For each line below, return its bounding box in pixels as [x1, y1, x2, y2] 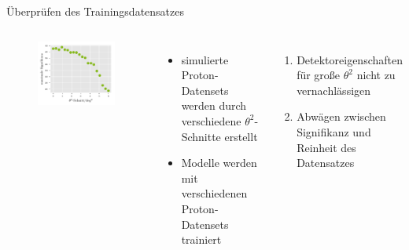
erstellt [224, 128, 258, 144]
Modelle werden [181, 154, 257, 171]
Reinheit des [297, 139, 356, 155]
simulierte [181, 51, 229, 67]
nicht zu [356, 67, 396, 83]
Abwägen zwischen [297, 108, 386, 125]
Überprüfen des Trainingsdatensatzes [6, 3, 185, 19]
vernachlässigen [297, 82, 371, 98]
